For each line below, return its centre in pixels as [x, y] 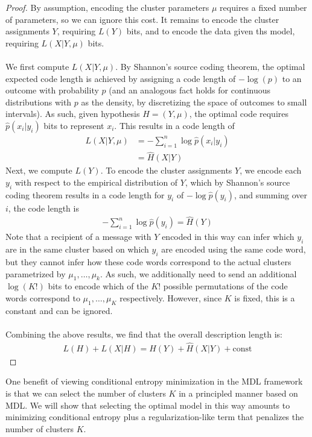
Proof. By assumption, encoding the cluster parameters [107, 7]
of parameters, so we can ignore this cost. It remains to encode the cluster [142, 19]
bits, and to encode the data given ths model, [211, 31]
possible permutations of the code [225, 286]
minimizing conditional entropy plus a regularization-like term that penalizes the [155, 417]
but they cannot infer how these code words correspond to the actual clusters [148, 262]
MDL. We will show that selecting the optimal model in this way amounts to [148, 405]
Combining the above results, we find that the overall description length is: [144, 334]
